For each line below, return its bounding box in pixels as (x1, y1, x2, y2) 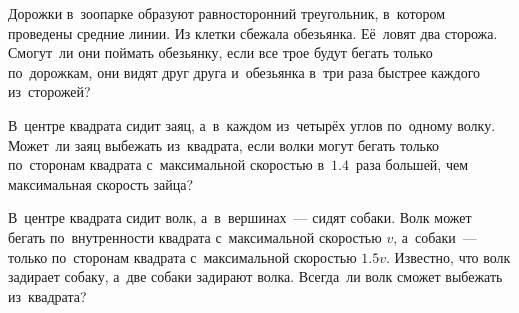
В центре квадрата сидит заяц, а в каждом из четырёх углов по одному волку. (8, 114, 496, 135)
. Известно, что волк (385, 246, 511, 267)
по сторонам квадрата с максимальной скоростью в (8, 154, 325, 175)
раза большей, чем (355, 154, 469, 175)
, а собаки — (393, 226, 477, 247)
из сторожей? (8, 81, 91, 102)
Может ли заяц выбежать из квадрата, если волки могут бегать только (8, 134, 440, 155)
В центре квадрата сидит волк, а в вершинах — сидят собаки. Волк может (8, 207, 472, 228)
